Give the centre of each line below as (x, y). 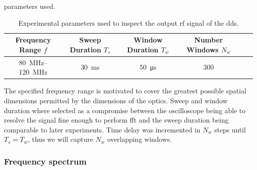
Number (209, 40)
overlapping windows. (139, 139)
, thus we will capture (61, 139)
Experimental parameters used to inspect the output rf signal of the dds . (128, 22)
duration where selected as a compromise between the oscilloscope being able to (125, 110)
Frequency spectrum (45, 161)
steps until (230, 129)
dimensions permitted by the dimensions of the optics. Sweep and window (116, 100)
